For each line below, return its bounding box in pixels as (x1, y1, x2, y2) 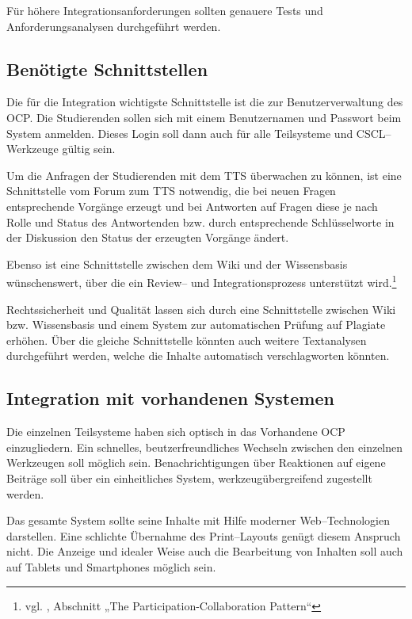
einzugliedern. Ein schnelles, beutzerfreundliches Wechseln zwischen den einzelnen (6, 438, 403, 455)
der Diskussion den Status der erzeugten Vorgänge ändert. (6, 229, 289, 246)
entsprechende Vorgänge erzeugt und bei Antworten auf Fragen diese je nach (6, 197, 378, 214)
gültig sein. (62, 140, 116, 157)
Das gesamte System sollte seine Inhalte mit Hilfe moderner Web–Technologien (6, 512, 390, 529)
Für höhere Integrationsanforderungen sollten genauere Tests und (6, 2, 323, 18)
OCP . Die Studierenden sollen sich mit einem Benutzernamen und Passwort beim (6, 109, 402, 125)
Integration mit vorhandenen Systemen (6, 386, 334, 411)
